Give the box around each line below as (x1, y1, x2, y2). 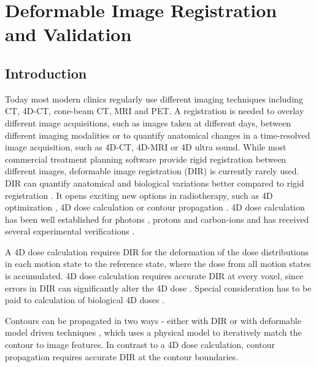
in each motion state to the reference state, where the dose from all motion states (5, 257, 311, 270)
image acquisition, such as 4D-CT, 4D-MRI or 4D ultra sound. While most (5, 141, 287, 153)
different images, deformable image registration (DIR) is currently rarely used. (5, 164, 299, 177)
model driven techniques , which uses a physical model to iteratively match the (5, 326, 302, 339)
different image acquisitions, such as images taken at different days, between (5, 116, 291, 129)
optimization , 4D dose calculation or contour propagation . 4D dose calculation (5, 201, 305, 214)
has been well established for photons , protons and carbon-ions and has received (5, 212, 309, 225)
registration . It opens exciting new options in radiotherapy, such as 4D (5, 188, 273, 201)
